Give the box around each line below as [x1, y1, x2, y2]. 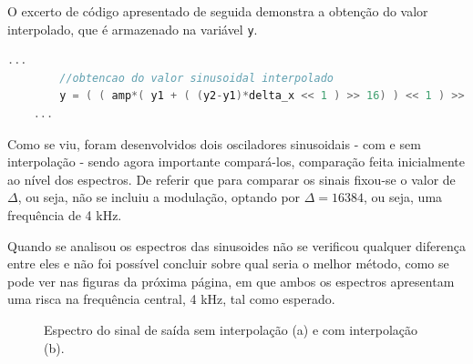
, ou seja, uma [364, 187, 443, 207]
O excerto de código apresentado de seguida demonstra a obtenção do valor [7, 2, 428, 20]
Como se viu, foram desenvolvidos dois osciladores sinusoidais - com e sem [7, 134, 421, 153]
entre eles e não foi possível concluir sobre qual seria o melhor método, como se [7, 254, 449, 273]
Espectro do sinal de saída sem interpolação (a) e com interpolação [44, 319, 418, 339]
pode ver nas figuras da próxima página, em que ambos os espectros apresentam [7, 271, 455, 290]
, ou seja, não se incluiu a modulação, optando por [17, 187, 301, 207]
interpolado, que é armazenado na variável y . [7, 19, 258, 38]
